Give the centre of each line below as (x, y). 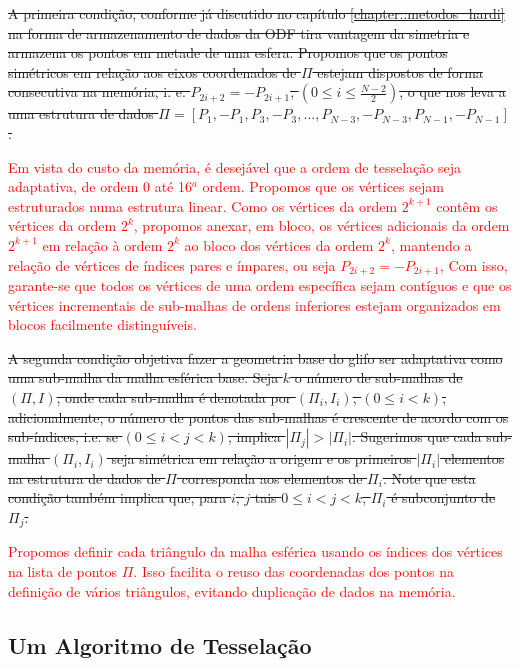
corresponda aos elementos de (272, 477)
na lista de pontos (63, 570)
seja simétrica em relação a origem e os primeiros (261, 458)
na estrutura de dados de (84, 477)
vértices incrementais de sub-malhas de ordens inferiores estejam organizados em (254, 304)
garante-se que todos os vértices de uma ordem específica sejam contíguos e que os (260, 284)
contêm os (467, 205)
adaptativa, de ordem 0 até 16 (100, 186)
